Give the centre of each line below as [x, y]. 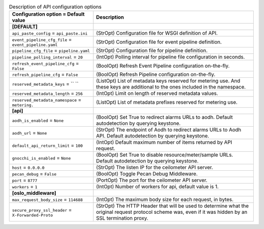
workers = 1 [25, 187]
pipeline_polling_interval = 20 [47, 57]
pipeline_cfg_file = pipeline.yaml [51, 50]
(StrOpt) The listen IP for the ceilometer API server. [154, 167]
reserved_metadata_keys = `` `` [45, 84]
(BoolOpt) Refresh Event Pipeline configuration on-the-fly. [163, 66]
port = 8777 [25, 180]
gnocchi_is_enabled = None [41, 158]
